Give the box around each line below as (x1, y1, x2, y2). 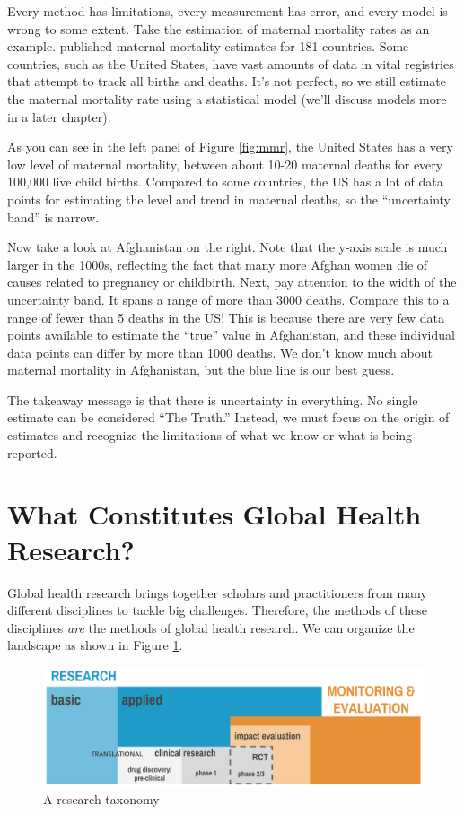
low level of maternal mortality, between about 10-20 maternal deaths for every (7, 154, 443, 173)
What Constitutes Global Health (7, 496, 422, 533)
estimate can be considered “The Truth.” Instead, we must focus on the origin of (7, 408, 450, 427)
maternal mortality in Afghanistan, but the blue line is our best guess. (7, 360, 395, 379)
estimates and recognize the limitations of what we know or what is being (7, 426, 413, 445)
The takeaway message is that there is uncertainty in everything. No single (7, 390, 418, 409)
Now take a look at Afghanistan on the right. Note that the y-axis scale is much (7, 238, 448, 256)
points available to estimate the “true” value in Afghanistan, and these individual (7, 325, 455, 344)
